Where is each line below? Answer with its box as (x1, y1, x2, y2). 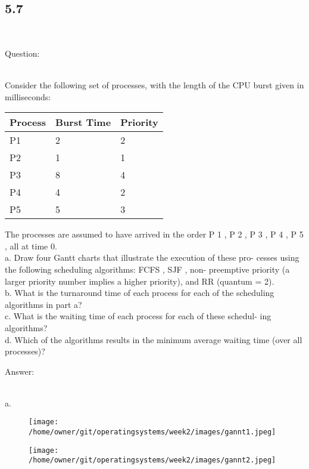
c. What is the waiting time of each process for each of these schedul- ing (5, 310, 271, 322)
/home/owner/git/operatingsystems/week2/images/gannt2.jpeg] (29, 456, 276, 465)
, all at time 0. (5, 239, 57, 252)
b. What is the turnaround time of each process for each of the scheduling (5, 286, 274, 299)
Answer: (5, 365, 35, 377)
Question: (5, 47, 40, 59)
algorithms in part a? (5, 298, 82, 310)
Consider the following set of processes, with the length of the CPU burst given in (5, 78, 304, 91)
